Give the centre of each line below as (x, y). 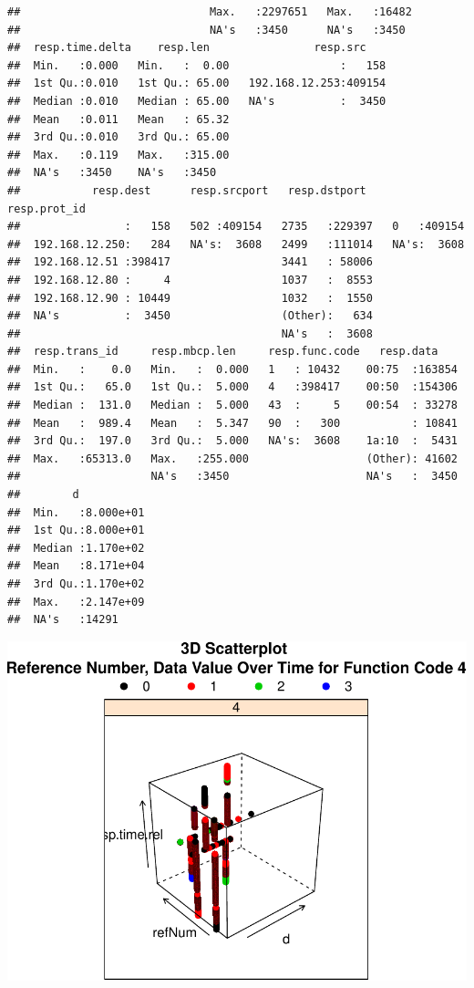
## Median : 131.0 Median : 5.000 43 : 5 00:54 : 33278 (232, 406)
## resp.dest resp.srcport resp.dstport (187, 190)
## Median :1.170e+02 (76, 548)
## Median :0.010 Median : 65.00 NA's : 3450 (197, 101)
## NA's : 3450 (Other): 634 (190, 316)
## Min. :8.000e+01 (76, 512)
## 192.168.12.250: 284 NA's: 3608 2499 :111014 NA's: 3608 (236, 244)
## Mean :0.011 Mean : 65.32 (118, 119)
